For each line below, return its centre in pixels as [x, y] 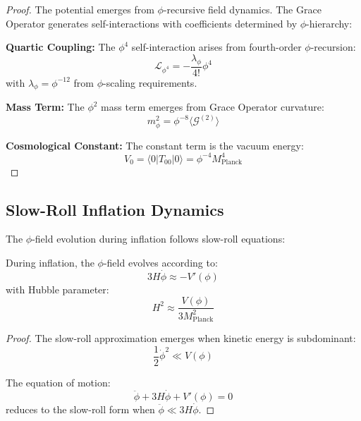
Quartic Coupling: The [61, 47]
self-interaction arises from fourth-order [216, 47]
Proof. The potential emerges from [80, 9]
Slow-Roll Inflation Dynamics [115, 209]
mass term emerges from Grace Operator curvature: [213, 107]
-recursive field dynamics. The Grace [242, 9]
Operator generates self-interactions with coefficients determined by [152, 23]
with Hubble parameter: [57, 289]
